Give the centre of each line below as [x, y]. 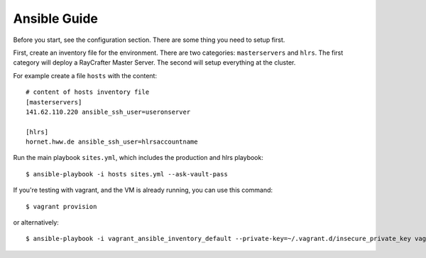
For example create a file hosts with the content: [85, 75]
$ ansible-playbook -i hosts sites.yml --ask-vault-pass [127, 174]
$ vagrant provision [61, 206]
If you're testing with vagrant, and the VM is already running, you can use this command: [143, 190]
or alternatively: [36, 222]
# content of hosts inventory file [88, 92]
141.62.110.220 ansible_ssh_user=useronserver [108, 112]
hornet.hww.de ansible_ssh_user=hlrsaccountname [112, 142]
